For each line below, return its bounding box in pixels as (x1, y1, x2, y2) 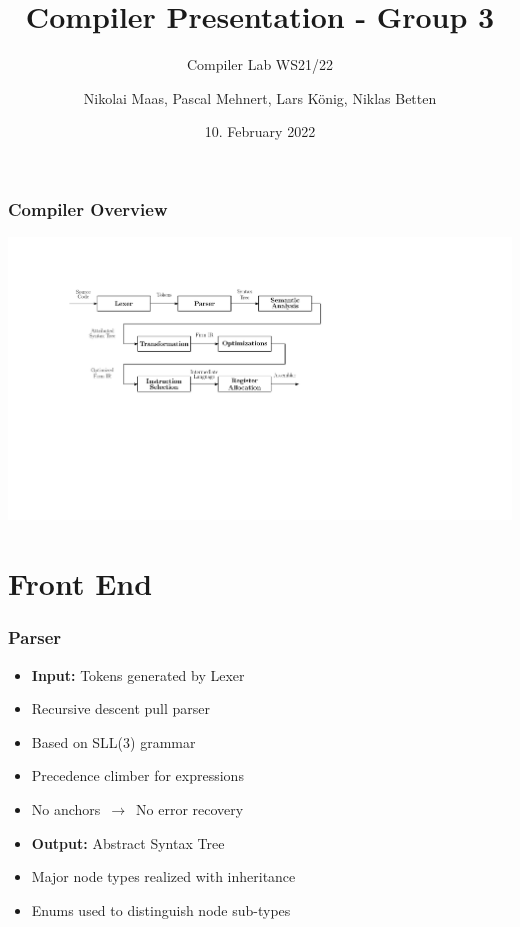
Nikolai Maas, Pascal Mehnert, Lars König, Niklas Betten (83, 87, 437, 108)
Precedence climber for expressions (31, 765, 244, 786)
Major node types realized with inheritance (31, 866, 296, 887)
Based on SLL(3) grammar (31, 731, 196, 752)
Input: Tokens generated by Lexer (31, 664, 245, 685)
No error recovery (136, 799, 244, 820)
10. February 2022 (204, 121, 316, 142)
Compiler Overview (8, 196, 168, 221)
